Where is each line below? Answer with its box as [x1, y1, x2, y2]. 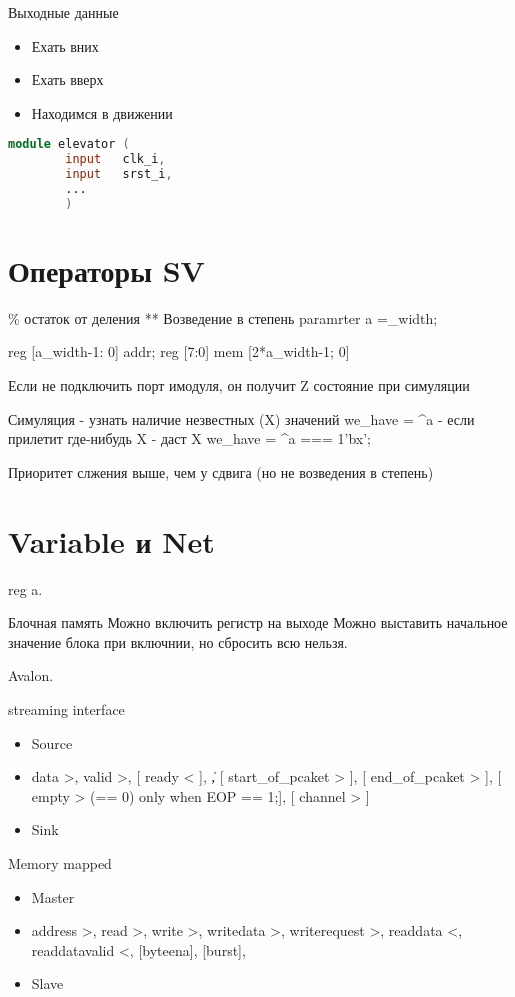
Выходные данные [8, 2, 119, 22]
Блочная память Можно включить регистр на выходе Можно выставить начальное [8, 612, 508, 633]
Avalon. [8, 665, 54, 686]
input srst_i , [65, 167, 173, 182]
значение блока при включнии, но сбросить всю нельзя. [8, 631, 348, 652]
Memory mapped [8, 852, 112, 873]
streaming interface [8, 698, 125, 719]
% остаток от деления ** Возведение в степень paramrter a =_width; [8, 307, 438, 328]
